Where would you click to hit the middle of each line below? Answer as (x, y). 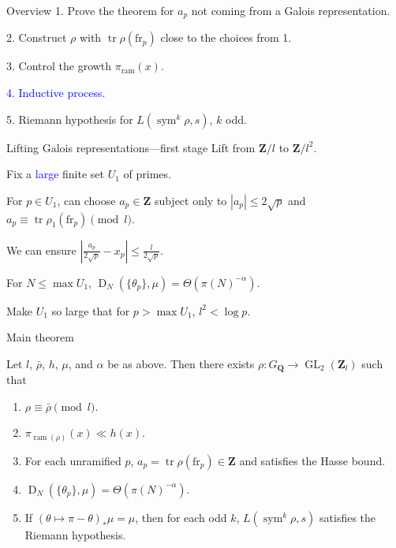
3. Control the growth (59, 66)
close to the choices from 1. (226, 37)
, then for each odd (181, 517)
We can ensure (41, 250)
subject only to (191, 200)
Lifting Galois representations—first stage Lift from (131, 147)
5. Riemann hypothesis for (70, 119)
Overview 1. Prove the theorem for (90, 10)
